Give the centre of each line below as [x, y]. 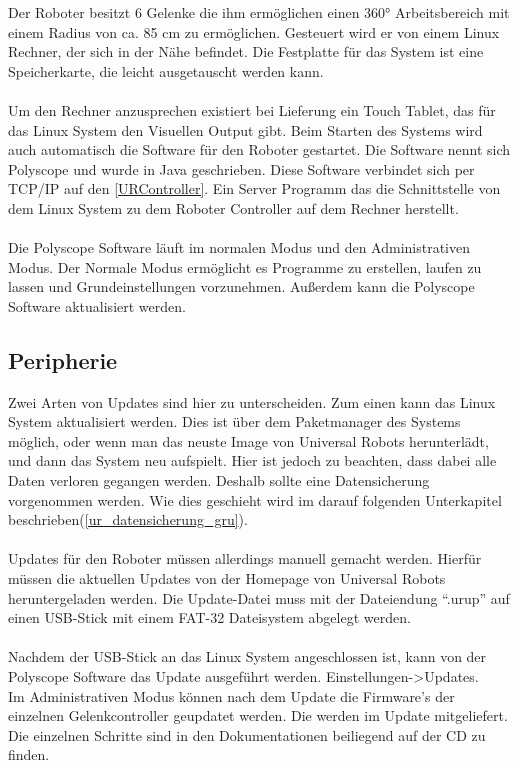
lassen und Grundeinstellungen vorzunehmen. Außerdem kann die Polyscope [241, 286]
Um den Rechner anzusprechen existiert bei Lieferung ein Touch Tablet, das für [252, 109]
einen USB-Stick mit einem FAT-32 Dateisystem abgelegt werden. [209, 617]
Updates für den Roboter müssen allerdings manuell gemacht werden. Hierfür [245, 558]
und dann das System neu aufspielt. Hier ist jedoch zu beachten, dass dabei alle [252, 460]
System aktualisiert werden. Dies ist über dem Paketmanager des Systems [234, 421]
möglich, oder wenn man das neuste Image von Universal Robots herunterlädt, [248, 440]
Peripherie [63, 359]
